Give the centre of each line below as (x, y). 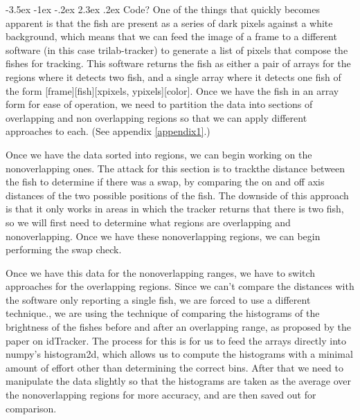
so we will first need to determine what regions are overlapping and (148, 222)
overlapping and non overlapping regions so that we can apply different (156, 117)
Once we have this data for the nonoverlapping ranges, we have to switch (161, 272)
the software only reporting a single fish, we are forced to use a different (158, 299)
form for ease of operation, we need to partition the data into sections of (159, 104)
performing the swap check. (64, 249)
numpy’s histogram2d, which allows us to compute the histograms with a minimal (179, 354)
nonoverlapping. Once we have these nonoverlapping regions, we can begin (163, 236)
